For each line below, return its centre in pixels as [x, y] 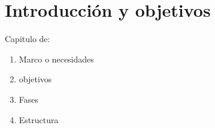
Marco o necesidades [56, 59]
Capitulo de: [28, 39]
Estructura [39, 119]
